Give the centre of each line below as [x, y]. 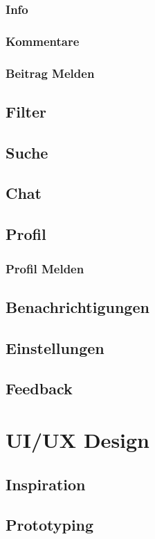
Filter [26, 111]
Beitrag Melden [50, 73]
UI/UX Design [78, 440]
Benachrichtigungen [77, 306]
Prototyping [50, 525]
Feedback [39, 388]
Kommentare [43, 41]
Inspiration [46, 484]
